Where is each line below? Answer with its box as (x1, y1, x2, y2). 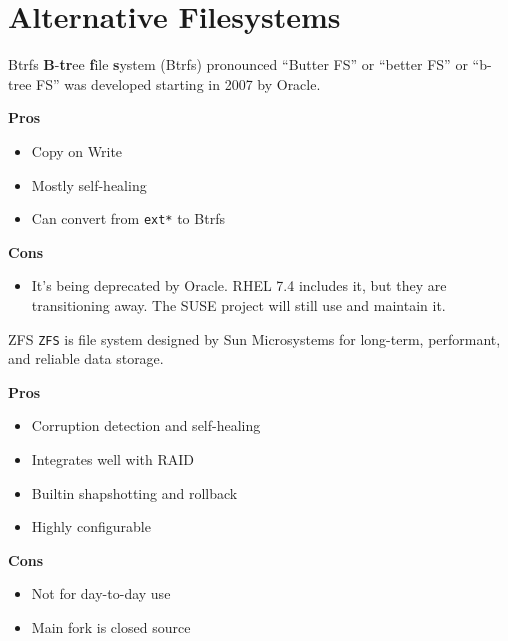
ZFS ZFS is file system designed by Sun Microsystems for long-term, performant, (8, 328, 501, 349)
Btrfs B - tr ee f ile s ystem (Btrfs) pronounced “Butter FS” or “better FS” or (8, 54, 468, 75)
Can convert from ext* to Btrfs (31, 208, 225, 229)
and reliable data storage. (8, 348, 164, 369)
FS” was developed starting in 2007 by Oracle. (36, 73, 321, 94)
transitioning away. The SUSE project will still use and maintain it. (31, 294, 446, 315)
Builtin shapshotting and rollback (31, 482, 238, 503)
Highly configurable (31, 516, 151, 537)
